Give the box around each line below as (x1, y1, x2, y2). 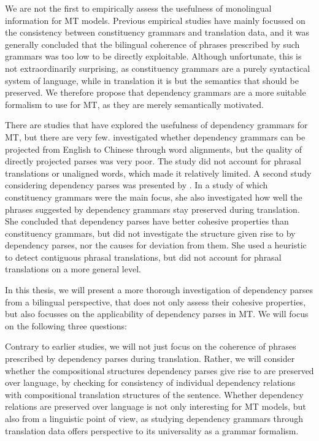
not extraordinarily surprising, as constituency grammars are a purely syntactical (5, 61, 310, 74)
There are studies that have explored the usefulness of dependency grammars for (5, 118, 308, 131)
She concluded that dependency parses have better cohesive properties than (5, 215, 289, 228)
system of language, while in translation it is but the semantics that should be (5, 74, 299, 86)
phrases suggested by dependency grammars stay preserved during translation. (5, 202, 300, 215)
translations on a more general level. (5, 263, 141, 275)
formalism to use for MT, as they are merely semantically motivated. (5, 98, 264, 110)
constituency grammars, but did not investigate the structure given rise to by (5, 226, 296, 239)
